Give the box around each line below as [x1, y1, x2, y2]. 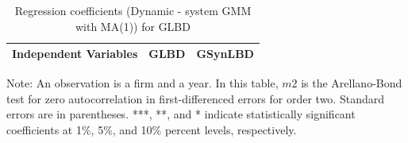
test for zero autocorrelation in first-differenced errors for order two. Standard [6, 90, 384, 106]
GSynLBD [196, 45, 254, 62]
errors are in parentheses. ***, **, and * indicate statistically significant [6, 106, 356, 122]
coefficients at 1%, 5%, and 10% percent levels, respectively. [6, 122, 297, 138]
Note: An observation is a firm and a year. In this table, [6, 75, 279, 91]
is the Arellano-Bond [301, 75, 402, 91]
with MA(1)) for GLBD [75, 17, 191, 34]
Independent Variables [12, 45, 138, 62]
